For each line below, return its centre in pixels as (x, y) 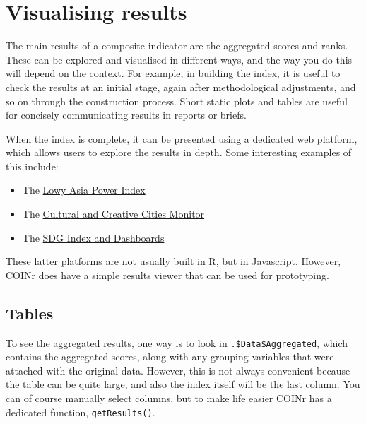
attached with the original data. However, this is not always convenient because (178, 370)
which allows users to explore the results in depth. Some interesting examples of (179, 152)
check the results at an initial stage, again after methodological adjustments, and (181, 87)
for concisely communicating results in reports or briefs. (126, 115)
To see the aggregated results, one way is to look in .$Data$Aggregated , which (177, 342)
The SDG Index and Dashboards (93, 237)
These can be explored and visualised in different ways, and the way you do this (179, 59)
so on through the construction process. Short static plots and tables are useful (177, 101)
